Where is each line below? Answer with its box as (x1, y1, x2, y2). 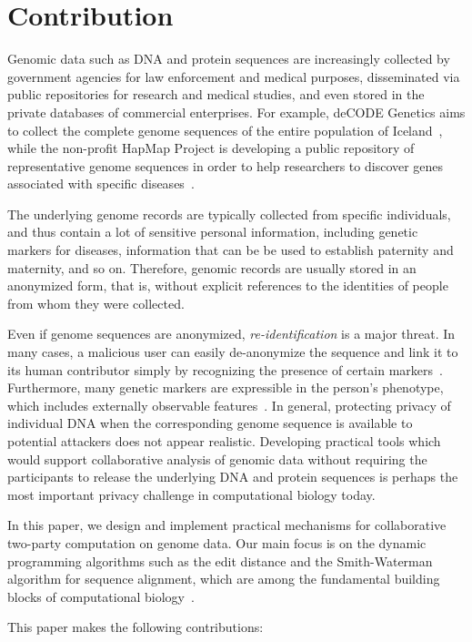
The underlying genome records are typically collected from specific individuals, (7, 204, 451, 223)
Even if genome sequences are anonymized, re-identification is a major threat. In (7, 324, 456, 343)
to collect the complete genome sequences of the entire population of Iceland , (7, 120, 443, 139)
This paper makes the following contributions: (7, 617, 264, 637)
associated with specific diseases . (7, 174, 195, 193)
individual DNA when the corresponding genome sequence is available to (7, 413, 413, 433)
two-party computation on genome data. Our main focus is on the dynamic (7, 533, 427, 552)
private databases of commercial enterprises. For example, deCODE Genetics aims (7, 102, 466, 121)
